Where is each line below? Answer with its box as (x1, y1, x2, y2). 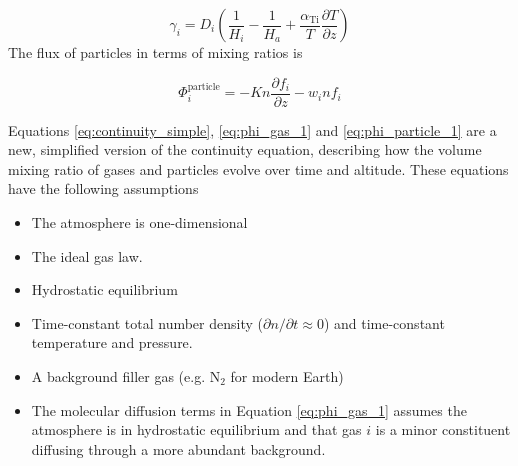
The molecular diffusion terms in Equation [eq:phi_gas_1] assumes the (31, 399, 467, 420)
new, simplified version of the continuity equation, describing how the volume (8, 139, 482, 160)
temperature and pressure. (31, 332, 193, 353)
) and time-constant (323, 312, 445, 333)
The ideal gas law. (31, 245, 143, 266)
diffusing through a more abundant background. (31, 438, 326, 459)
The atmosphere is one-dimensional (31, 212, 248, 233)
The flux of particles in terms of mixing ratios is (8, 42, 303, 62)
